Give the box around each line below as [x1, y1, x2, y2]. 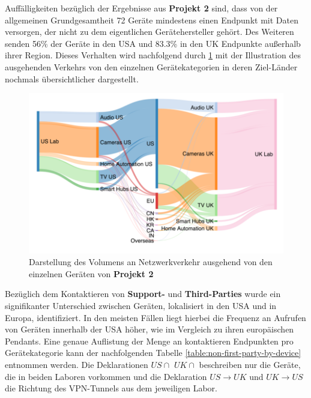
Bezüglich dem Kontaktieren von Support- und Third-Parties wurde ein [5, 287, 281, 300]
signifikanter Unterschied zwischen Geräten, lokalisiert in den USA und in [5, 299, 277, 311]
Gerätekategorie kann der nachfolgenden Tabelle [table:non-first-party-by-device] [5, 346, 301, 359]
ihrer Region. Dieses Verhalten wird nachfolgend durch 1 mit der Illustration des [5, 49, 301, 61]
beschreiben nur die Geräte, [199, 358, 301, 370]
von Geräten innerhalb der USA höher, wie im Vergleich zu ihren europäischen [5, 323, 294, 335]
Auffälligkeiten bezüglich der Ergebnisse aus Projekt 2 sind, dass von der [5, 2, 278, 14]
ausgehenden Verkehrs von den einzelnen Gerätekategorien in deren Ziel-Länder [5, 60, 298, 73]
